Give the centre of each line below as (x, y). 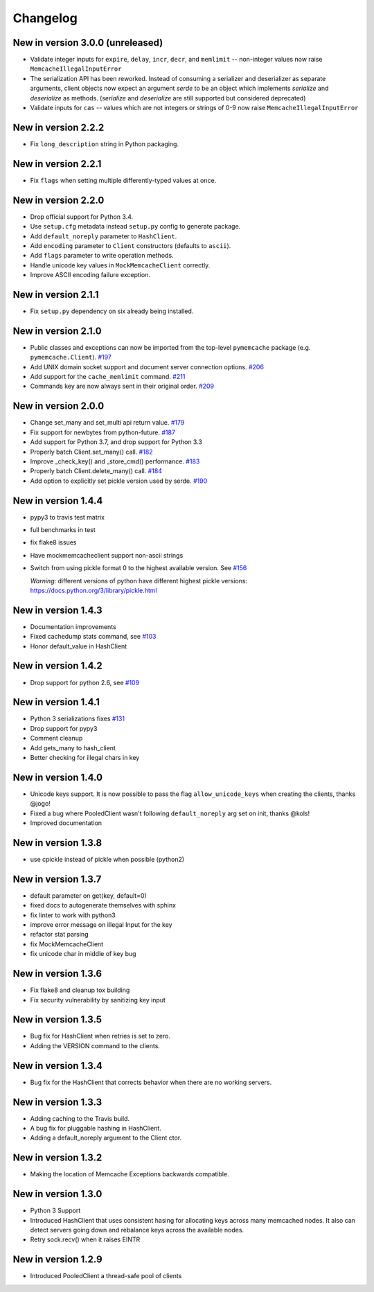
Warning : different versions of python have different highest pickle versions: (139, 581)
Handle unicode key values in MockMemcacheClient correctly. (120, 265)
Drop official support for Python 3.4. (82, 216)
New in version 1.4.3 (58, 610)
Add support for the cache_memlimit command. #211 (108, 377)
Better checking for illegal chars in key (85, 758)
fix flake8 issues (53, 542)
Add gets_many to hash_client (73, 747)
